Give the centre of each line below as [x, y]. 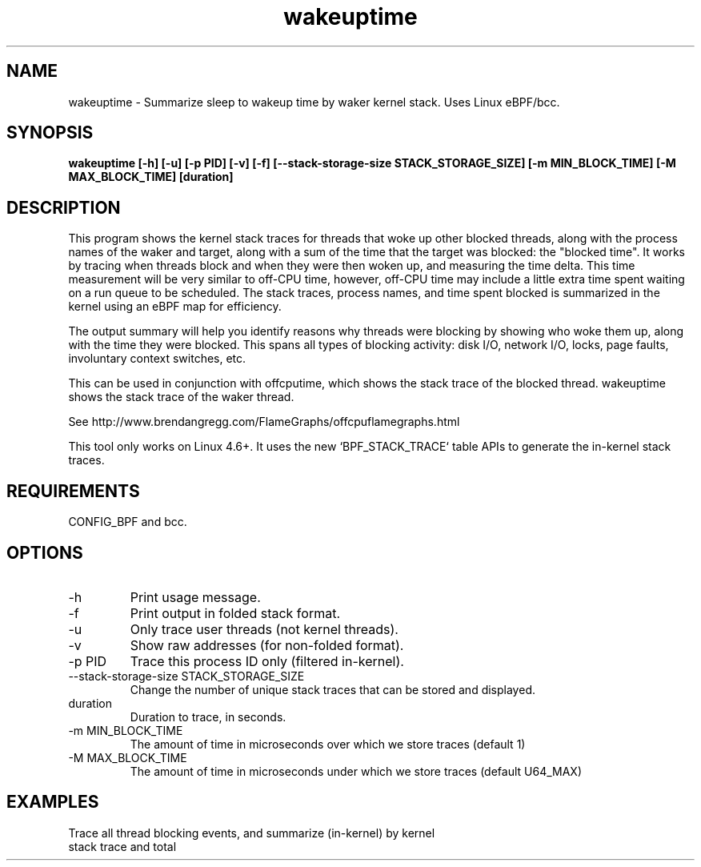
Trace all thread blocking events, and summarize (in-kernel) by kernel [252, 833]
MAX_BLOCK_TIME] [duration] [151, 177]
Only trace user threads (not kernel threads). [264, 629]
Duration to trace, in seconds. [208, 716]
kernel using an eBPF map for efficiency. [175, 307]
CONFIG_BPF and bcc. [128, 522]
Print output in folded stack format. [235, 613]
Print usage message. [195, 597]
